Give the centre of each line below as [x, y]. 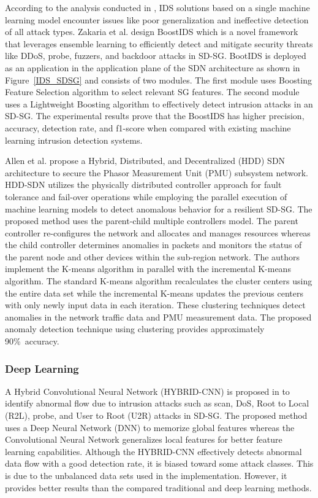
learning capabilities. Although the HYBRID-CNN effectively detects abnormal [153, 451]
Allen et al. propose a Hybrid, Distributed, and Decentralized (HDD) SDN [145, 161]
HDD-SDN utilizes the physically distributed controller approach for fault [143, 185]
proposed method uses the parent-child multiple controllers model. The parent [152, 221]
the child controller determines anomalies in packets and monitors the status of [153, 245]
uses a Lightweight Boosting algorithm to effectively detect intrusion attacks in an [159, 103]
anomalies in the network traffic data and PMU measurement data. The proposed [158, 317]
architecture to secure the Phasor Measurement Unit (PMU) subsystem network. [157, 172]
